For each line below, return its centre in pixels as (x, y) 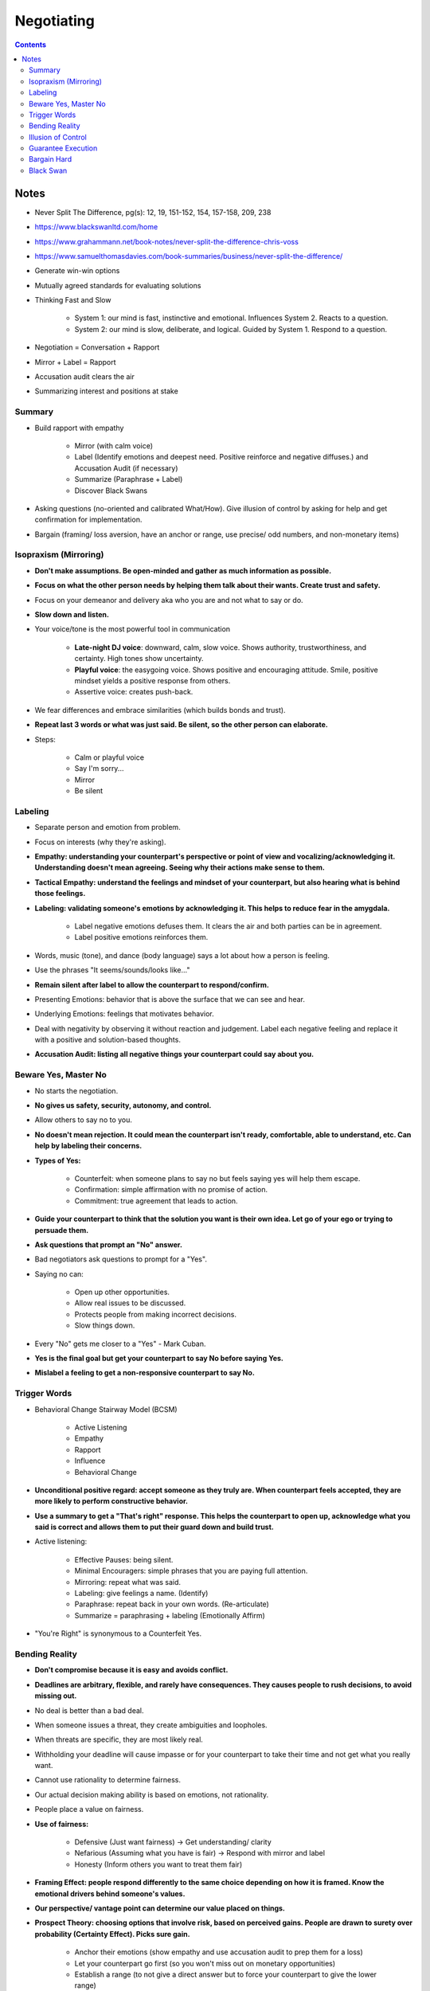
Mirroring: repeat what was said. (128, 1582)
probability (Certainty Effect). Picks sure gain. (112, 1934)
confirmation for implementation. (88, 520)
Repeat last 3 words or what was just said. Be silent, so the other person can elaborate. (181, 725)
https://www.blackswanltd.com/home (96, 227)
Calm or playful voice (109, 757)
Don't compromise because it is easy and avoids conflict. (131, 1670)
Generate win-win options (77, 271)
